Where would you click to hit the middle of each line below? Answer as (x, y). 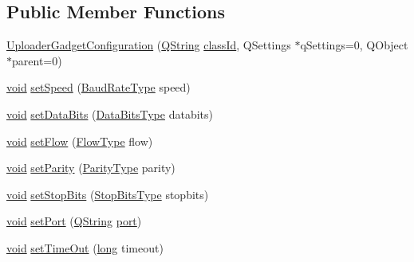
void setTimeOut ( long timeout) (85, 247)
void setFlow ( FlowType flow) (80, 141)
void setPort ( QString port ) (74, 221)
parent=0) (37, 60)
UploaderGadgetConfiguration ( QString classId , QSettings (149, 45)
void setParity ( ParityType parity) (91, 168)
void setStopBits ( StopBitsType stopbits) (108, 194)
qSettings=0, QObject (354, 45)
